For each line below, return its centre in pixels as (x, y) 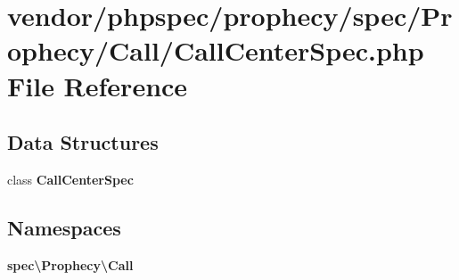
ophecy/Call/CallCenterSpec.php (216, 50)
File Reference (98, 85)
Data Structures (83, 142)
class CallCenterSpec (70, 179)
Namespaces (64, 227)
